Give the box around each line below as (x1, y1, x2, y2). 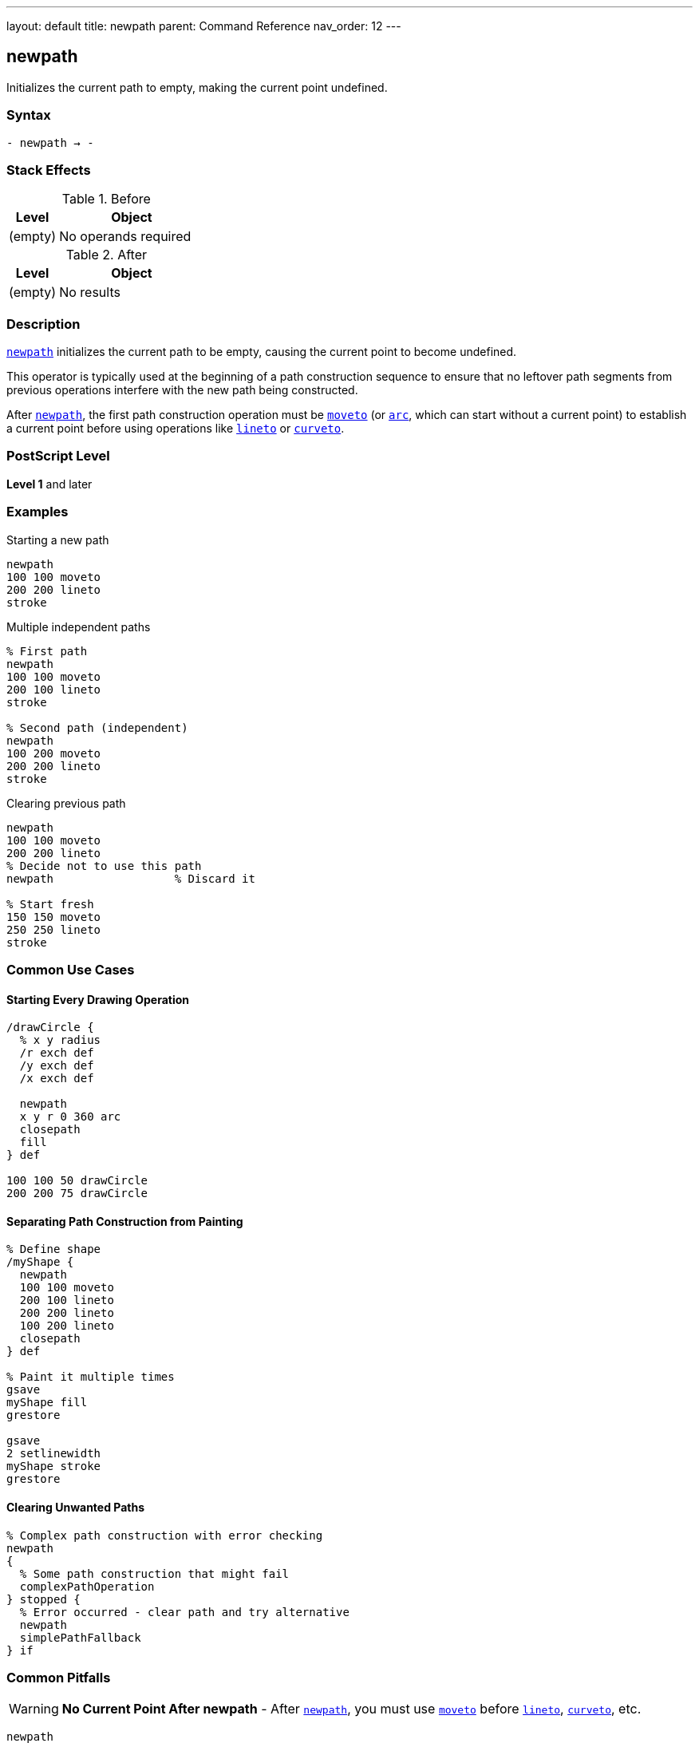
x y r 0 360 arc (19, 1110, 121, 1124)
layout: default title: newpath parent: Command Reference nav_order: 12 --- (6, 19, 401, 33)
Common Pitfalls (6, 1670, 111, 1686)
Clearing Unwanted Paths (6, 1500, 145, 1515)
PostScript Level (6, 448, 110, 464)
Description (6, 315, 81, 332)
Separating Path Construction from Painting (6, 1214, 243, 1228)
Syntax (6, 107, 51, 124)
